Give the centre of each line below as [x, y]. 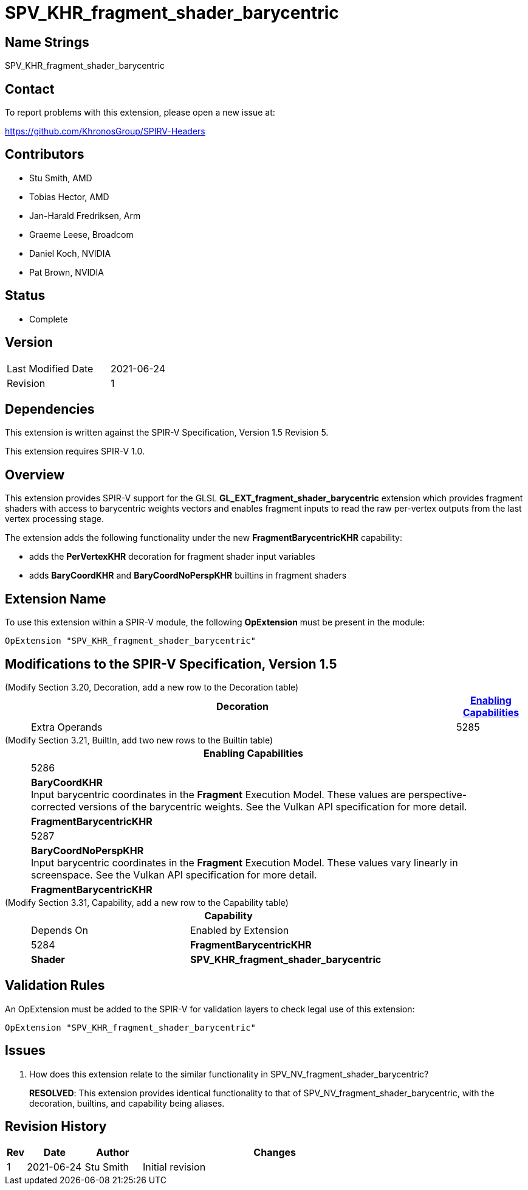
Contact [30, 89]
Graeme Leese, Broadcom [81, 234]
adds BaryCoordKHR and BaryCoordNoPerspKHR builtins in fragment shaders [188, 576]
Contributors [45, 155]
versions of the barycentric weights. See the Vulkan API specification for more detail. [273, 806]
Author [113, 1153]
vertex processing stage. [54, 519]
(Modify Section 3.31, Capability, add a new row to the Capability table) [147, 902]
